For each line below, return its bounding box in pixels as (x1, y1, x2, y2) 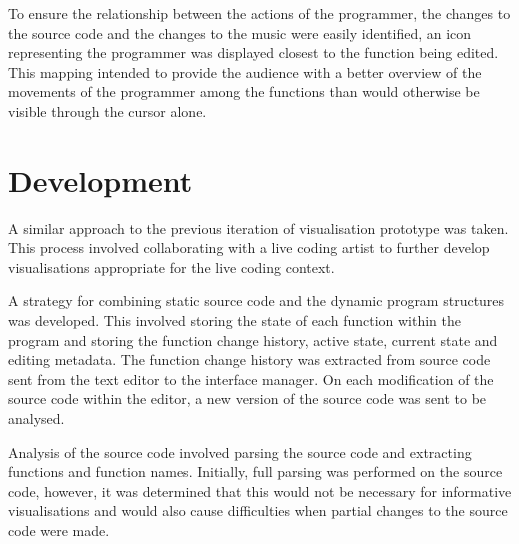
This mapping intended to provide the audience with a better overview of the (8, 61, 482, 82)
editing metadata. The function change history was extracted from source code (8, 349, 491, 370)
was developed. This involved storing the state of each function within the (8, 310, 462, 331)
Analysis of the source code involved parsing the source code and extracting (8, 441, 472, 462)
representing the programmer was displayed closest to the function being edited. (8, 42, 499, 63)
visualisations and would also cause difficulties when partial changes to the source (8, 500, 508, 521)
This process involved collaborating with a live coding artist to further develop (8, 237, 490, 258)
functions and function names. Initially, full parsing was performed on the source (8, 461, 503, 482)
